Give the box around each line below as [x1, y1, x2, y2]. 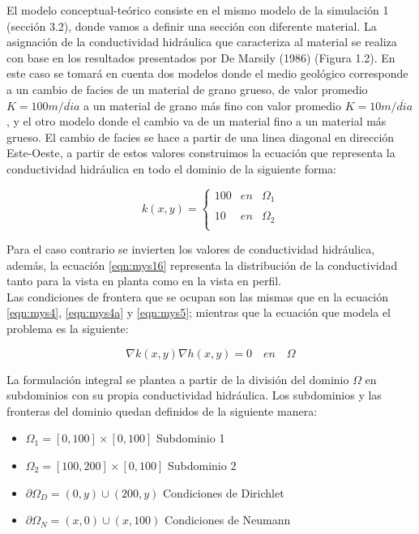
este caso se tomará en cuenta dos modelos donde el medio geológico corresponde [6, 65, 408, 82]
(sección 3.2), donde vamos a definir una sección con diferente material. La [6, 17, 377, 34]
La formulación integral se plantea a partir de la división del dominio [6, 370, 349, 387]
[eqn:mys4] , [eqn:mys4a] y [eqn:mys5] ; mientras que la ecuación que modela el [6, 304, 391, 321]
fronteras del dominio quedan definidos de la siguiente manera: [6, 402, 318, 419]
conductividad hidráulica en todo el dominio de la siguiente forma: [6, 160, 336, 177]
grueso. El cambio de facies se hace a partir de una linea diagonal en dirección [6, 128, 395, 145]
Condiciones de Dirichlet [162, 484, 284, 501]
